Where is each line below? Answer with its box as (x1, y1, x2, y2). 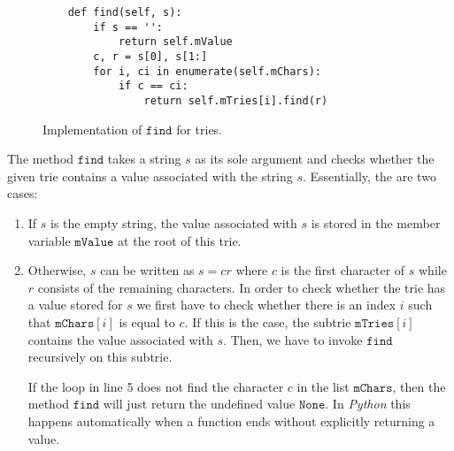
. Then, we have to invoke (223, 330, 363, 348)
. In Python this (325, 394, 411, 413)
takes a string (107, 149, 181, 168)
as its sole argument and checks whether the (195, 149, 435, 168)
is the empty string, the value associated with (50, 213, 297, 232)
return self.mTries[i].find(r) (143, 94, 328, 107)
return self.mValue (118, 35, 233, 49)
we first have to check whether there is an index (136, 295, 396, 314)
